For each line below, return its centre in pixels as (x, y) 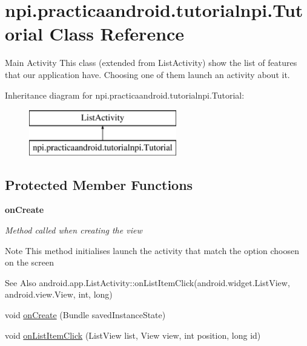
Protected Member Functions (99, 184)
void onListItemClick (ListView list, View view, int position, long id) (133, 335)
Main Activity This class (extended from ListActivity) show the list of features (151, 63)
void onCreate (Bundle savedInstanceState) (85, 315)
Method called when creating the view (74, 230)
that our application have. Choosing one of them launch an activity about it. (147, 74)
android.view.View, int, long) (59, 294)
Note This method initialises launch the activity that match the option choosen (152, 250)
